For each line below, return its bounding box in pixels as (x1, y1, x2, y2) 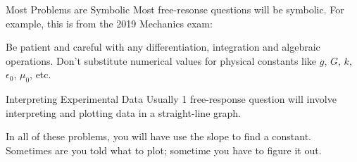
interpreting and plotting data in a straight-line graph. (6, 105, 241, 120)
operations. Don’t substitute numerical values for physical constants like (6, 53, 317, 68)
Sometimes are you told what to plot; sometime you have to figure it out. (6, 142, 322, 157)
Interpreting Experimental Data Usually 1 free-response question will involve (6, 92, 337, 106)
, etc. (30, 67, 51, 82)
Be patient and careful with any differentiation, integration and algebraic (6, 39, 320, 54)
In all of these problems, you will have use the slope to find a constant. (6, 129, 312, 144)
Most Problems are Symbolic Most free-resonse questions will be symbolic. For (6, 2, 344, 16)
